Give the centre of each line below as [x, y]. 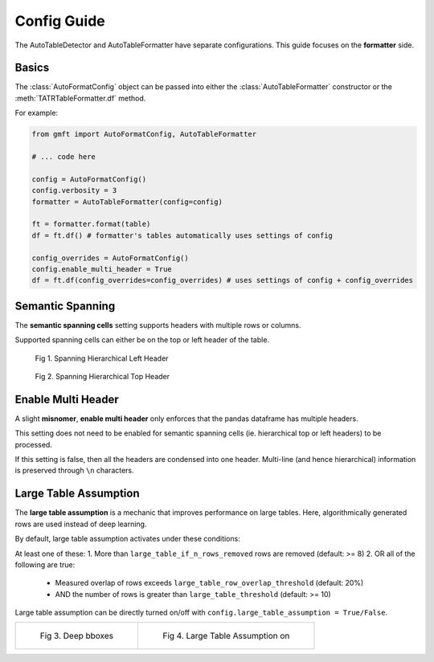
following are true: [45, 564]
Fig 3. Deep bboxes [77, 636]
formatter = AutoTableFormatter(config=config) [127, 202]
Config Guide [60, 21]
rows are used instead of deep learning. [81, 524]
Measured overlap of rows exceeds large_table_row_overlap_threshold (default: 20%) [209, 583]
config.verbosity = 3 [74, 190]
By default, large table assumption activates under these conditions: [127, 539]
